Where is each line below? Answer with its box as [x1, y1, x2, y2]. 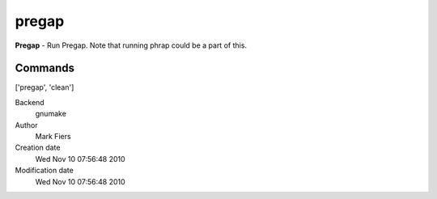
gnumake [35, 109, 66, 119]
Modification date [15, 166, 74, 176]
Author [15, 120, 38, 129]
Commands [15, 61, 75, 75]
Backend [15, 97, 45, 107]
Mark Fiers [35, 132, 72, 142]
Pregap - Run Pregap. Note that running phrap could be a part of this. [15, 40, 247, 50]
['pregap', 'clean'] [15, 83, 74, 92]
